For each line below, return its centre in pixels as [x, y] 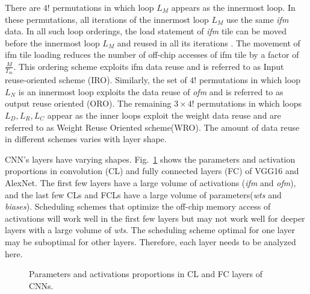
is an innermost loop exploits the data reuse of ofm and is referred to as [151, 91]
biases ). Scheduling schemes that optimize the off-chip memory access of [138, 206]
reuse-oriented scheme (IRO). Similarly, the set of [96, 80]
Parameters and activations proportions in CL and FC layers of [146, 274]
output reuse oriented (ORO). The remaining [88, 103]
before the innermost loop [52, 42]
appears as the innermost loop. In [233, 7]
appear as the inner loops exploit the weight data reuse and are [164, 115]
